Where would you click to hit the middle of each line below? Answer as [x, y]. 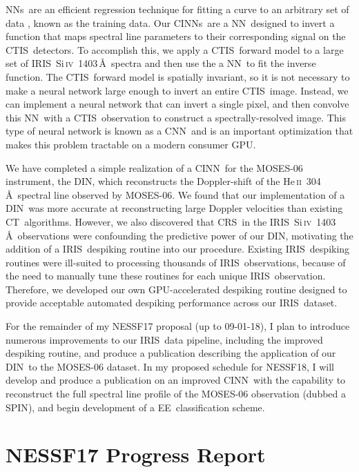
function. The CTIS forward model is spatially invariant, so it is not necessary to [178, 76]
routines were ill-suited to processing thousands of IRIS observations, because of [176, 262]
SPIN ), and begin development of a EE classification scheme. [135, 407]
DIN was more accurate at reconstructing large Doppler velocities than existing [174, 208]
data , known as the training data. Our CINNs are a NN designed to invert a [170, 22]
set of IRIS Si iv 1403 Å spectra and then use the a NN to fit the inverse [161, 63]
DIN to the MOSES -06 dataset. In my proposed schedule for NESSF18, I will [170, 366]
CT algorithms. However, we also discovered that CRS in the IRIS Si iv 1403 [171, 221]
